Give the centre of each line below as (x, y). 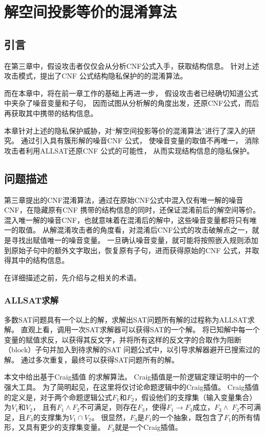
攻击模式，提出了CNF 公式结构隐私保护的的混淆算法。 (96, 76)
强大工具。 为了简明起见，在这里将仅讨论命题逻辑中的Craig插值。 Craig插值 (132, 387)
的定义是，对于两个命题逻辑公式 (58, 397)
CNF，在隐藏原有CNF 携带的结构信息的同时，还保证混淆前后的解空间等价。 (132, 210)
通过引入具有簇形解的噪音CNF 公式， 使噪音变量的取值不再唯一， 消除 (140, 140)
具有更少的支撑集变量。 (65, 427)
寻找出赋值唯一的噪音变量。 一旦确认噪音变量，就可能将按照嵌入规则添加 (135, 240)
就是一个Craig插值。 (148, 427)
